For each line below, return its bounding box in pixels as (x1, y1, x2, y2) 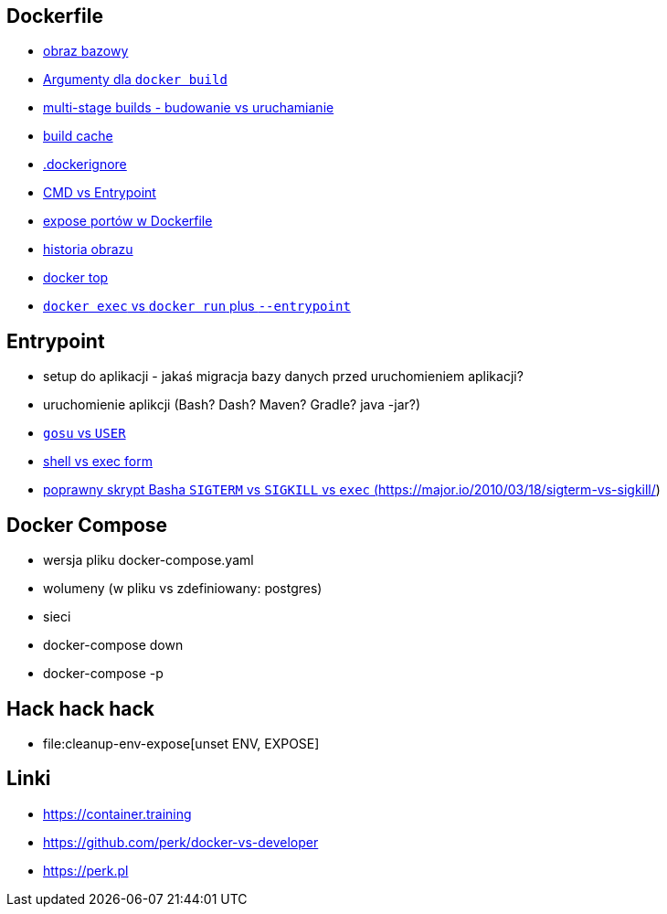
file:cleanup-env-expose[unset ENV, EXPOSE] (43, 735, 320, 751)
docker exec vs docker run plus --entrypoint (43, 298, 351, 314)
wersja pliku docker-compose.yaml (43, 552, 254, 569)
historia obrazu (43, 241, 133, 258)
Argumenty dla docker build (43, 71, 228, 88)
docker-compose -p (43, 665, 164, 682)
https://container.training (43, 805, 192, 822)
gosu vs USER (43, 425, 126, 441)
